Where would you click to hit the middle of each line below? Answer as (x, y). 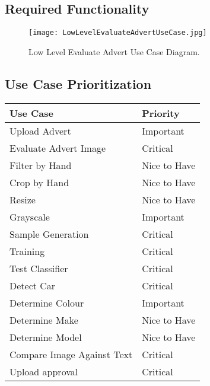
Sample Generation (49, 234)
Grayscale (30, 216)
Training (27, 251)
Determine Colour (47, 302)
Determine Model (46, 337)
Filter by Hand (41, 165)
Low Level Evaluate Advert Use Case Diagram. (114, 51)
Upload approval (44, 371)
